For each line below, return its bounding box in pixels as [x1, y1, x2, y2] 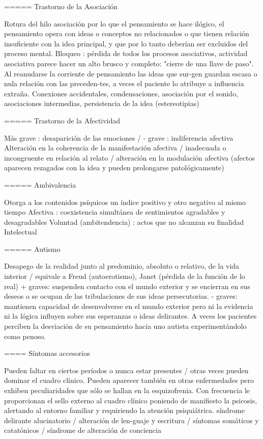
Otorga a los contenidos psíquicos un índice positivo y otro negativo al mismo [4, 196, 246, 207]
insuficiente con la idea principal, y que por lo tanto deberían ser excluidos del [4, 38, 248, 48]
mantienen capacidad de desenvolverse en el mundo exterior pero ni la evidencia [4, 300, 253, 311]
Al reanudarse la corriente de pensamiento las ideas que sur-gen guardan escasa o [4, 68, 257, 79]
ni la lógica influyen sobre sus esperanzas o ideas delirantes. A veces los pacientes [4, 311, 257, 321]
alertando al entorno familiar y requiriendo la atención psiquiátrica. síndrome [4, 405, 245, 416]
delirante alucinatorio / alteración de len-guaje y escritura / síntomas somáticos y [4, 415, 259, 425]
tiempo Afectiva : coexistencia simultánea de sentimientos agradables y [4, 206, 225, 217]
